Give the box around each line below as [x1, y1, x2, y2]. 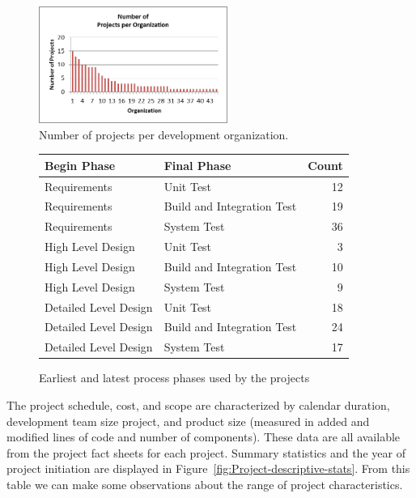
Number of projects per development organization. [39, 126, 289, 143]
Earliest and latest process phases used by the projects [39, 369, 310, 386]
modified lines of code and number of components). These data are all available [6, 428, 401, 445]
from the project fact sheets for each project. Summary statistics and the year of [6, 444, 405, 461]
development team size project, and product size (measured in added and [6, 412, 370, 429]
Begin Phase [45, 156, 116, 173]
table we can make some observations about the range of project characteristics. [6, 475, 403, 492]
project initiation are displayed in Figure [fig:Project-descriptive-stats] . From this [6, 460, 410, 477]
